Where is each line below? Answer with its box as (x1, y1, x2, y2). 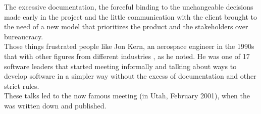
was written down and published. (4, 100, 107, 110)
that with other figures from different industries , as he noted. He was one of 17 (4, 50, 250, 61)
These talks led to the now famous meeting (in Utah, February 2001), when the (4, 90, 250, 101)
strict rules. (4, 80, 39, 91)
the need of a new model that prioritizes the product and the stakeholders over (4, 21, 248, 32)
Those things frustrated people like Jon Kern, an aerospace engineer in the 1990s (4, 41, 254, 51)
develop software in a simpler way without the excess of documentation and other (4, 71, 256, 81)
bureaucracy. (4, 31, 43, 41)
